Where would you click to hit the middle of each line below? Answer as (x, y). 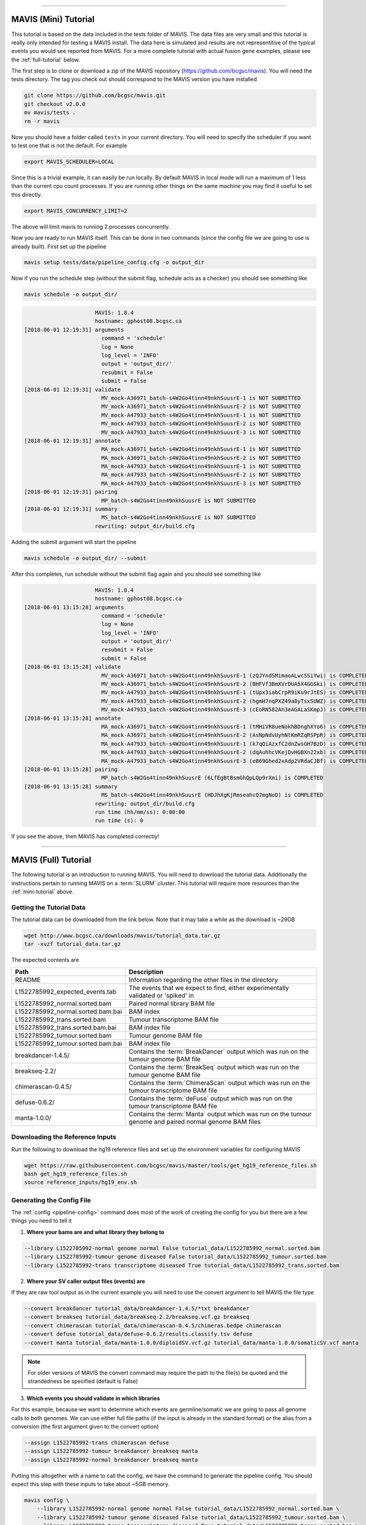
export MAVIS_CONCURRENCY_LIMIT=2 (76, 211)
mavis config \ (47, 1500)
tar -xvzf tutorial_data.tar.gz (73, 944)
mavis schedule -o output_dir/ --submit (85, 558)
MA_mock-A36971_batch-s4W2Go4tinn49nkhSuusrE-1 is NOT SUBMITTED (201, 449)
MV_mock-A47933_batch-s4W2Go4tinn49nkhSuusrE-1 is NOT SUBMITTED (201, 415)
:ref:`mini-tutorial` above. (43, 891)
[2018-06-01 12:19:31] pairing (71, 492)
